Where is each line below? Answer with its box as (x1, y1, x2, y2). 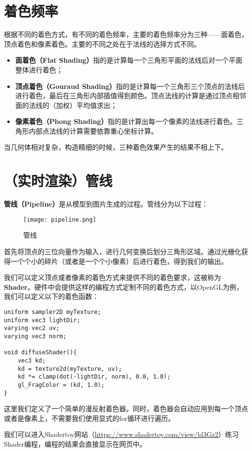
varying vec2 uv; (4, 325, 60, 332)
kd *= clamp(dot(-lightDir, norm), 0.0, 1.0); (17, 373, 171, 381)
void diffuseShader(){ (4, 349, 77, 356)
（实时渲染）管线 (4, 171, 113, 191)
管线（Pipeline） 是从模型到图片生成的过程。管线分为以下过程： (4, 199, 208, 209)
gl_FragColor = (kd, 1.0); (17, 381, 105, 388)
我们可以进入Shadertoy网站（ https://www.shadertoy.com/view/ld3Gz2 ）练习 (4, 429, 239, 439)
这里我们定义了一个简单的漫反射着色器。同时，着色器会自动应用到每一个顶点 (4, 403, 248, 414)
